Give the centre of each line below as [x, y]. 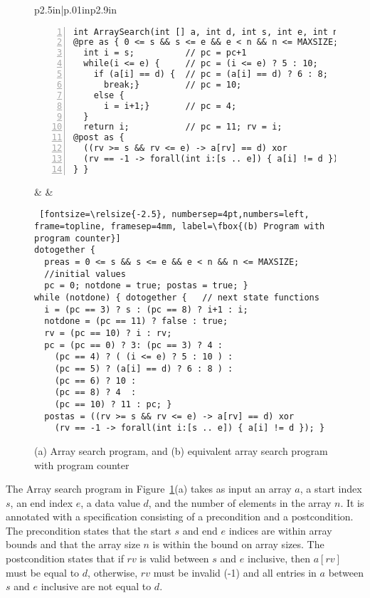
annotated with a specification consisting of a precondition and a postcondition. [180, 516]
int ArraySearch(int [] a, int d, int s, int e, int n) [208, 32]
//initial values [85, 274]
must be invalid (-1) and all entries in [235, 572]
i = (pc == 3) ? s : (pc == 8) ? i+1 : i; [146, 309]
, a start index [331, 489]
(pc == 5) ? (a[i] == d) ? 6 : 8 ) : [144, 368]
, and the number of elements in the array [240, 502]
